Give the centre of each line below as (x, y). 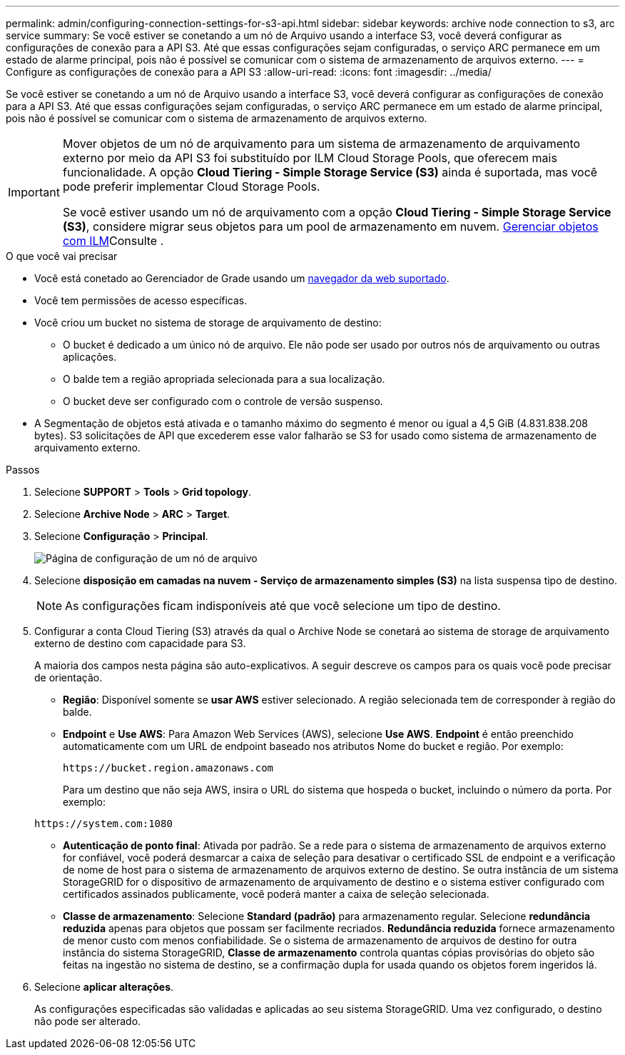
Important (34, 192)
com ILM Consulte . (113, 241)
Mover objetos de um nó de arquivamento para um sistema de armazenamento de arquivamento (321, 144)
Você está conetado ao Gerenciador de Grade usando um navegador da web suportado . (242, 278)
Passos (23, 470)
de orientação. (68, 677)
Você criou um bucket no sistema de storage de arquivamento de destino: (208, 322)
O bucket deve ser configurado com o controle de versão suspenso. (223, 401)
